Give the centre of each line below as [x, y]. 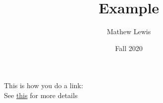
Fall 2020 [129, 48]
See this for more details [41, 95]
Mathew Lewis [129, 31]
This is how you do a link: [44, 85]
